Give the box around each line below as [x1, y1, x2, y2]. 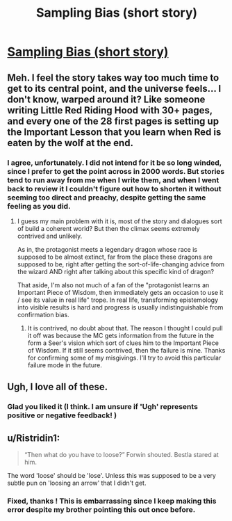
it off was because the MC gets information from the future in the [27, 331, 214, 339]
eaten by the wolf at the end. [7, 137, 134, 149]
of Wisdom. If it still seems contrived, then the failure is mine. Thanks [27, 346, 226, 354]
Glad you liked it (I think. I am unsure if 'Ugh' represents [7, 402, 198, 412]
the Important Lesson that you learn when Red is [7, 126, 222, 138]
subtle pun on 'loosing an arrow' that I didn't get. [7, 479, 147, 487]
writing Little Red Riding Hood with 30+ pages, [7, 104, 213, 116]
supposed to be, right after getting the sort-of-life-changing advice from [17, 259, 224, 268]
